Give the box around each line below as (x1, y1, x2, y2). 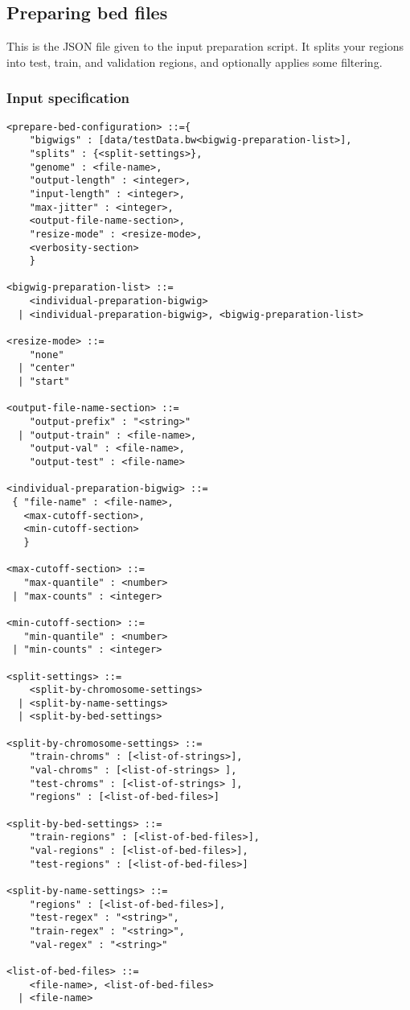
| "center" (18, 362, 76, 374)
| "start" (18, 376, 70, 388)
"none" (29, 348, 64, 361)
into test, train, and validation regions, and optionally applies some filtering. (6, 53, 383, 70)
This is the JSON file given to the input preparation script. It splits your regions (6, 38, 404, 55)
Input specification (6, 88, 130, 108)
